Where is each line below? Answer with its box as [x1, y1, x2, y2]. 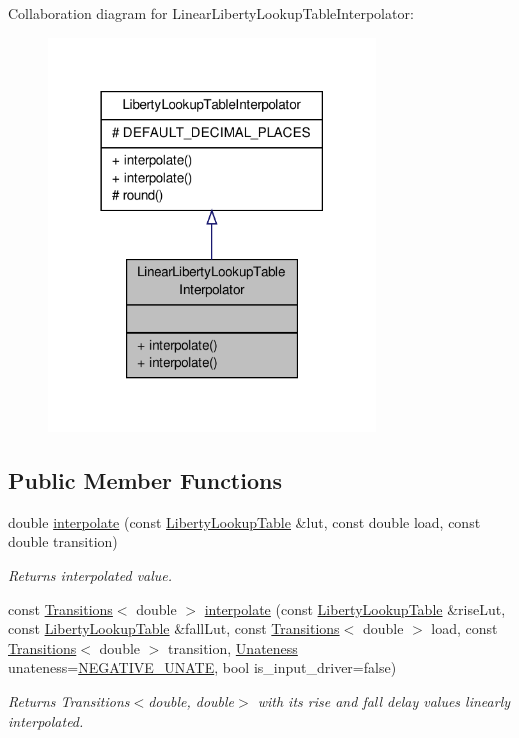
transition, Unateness [168, 637, 298, 658]
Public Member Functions [8, 465, 282, 496]
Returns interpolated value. [8, 565, 173, 586]
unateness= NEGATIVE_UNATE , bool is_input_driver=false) [8, 657, 397, 678]
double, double [148, 691, 235, 712]
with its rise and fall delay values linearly [257, 691, 511, 712]
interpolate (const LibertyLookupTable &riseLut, [204, 598, 506, 619]
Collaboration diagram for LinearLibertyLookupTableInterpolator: [8, 3, 414, 23]
